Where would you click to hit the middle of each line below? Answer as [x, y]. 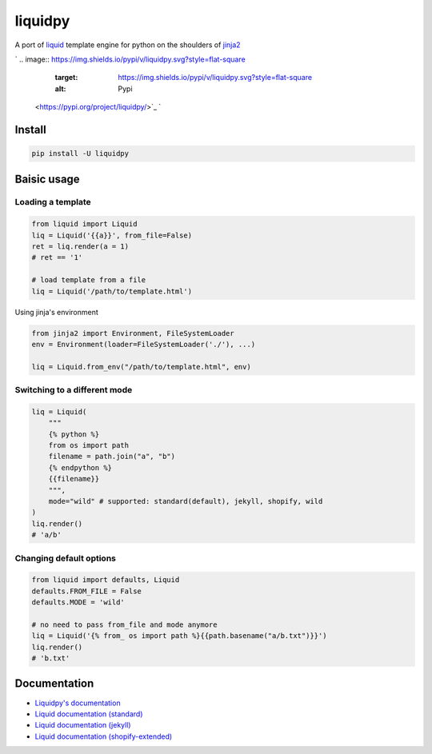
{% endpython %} [80, 467]
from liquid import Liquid [84, 224]
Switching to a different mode [74, 390]
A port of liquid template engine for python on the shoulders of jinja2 [128, 45]
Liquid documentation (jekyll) [83, 725]
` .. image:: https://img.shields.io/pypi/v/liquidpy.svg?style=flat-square [130, 59]
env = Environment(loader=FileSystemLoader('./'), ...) [144, 344]
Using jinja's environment [57, 312]
